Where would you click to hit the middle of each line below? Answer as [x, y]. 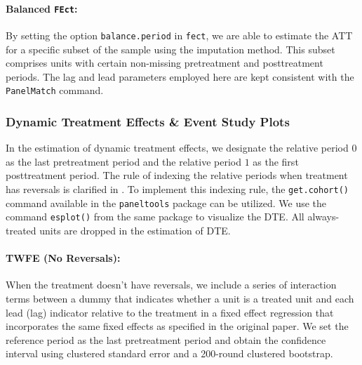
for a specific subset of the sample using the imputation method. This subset [170, 49]
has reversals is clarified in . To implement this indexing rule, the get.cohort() [177, 188]
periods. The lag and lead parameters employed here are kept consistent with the [180, 76]
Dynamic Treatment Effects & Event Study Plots [148, 121]
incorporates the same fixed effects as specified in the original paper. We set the [177, 326]
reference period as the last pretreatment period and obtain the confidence [166, 339]
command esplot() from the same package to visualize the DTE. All [155, 217]
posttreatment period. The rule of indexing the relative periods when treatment [177, 175]
